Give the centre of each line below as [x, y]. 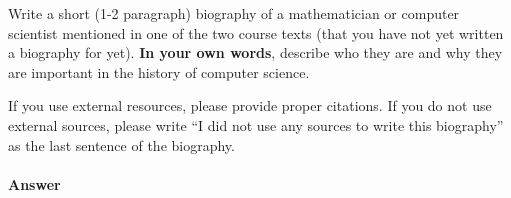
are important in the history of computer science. [159, 71]
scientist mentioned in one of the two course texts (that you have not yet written [256, 32]
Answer [34, 183]
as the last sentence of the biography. [121, 144]
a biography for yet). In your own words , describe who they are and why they [255, 52]
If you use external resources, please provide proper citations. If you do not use [250, 105]
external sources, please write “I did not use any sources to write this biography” [256, 124]
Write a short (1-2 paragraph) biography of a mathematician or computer [234, 13]
